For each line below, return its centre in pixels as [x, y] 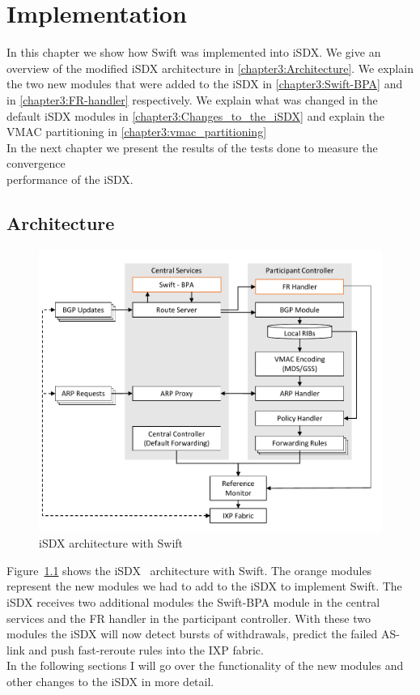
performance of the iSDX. [70, 179]
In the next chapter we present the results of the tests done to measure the [192, 147]
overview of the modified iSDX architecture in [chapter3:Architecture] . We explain [210, 68]
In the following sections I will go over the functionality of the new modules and [205, 665]
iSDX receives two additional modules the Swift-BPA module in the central [193, 601]
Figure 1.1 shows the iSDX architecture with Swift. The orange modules [189, 570]
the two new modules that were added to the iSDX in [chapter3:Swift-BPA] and [205, 84]
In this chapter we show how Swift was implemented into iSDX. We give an [194, 52]
